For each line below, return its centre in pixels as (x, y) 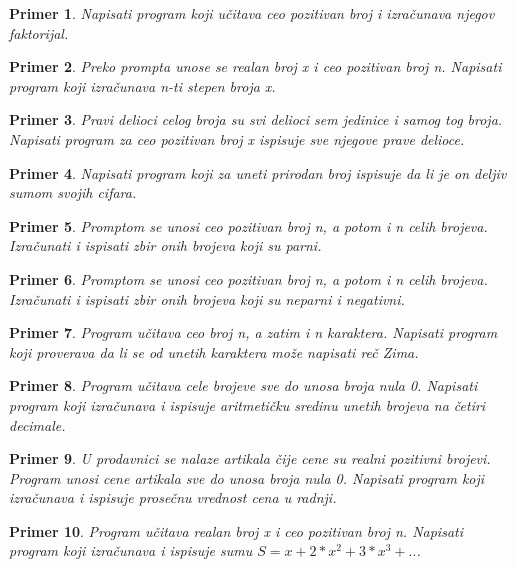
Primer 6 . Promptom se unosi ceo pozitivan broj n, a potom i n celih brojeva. (248, 278)
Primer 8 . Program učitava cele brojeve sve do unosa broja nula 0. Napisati (243, 385)
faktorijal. (39, 32)
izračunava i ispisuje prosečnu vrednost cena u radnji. (173, 497)
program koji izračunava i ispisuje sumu (131, 550)
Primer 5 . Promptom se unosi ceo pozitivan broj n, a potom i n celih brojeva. (248, 225)
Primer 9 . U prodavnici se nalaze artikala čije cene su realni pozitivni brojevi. (250, 458)
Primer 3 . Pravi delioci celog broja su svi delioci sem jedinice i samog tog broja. (256, 119)
